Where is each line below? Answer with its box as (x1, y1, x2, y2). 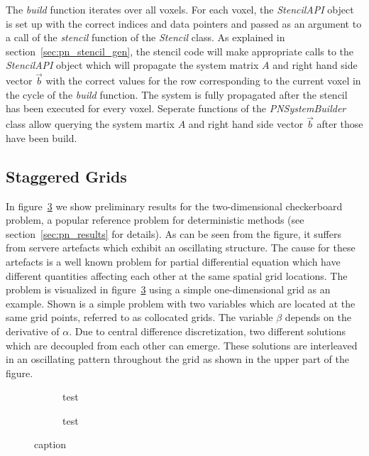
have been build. (6, 130, 77, 145)
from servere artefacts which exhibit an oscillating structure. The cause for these (6, 240, 356, 255)
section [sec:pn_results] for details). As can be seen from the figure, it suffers (6, 226, 341, 241)
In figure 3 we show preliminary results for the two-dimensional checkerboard (6, 198, 343, 213)
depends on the (285, 310, 351, 325)
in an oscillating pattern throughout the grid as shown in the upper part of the (6, 352, 349, 367)
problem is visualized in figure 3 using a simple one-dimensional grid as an (6, 282, 331, 297)
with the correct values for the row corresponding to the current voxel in (45, 73, 361, 88)
